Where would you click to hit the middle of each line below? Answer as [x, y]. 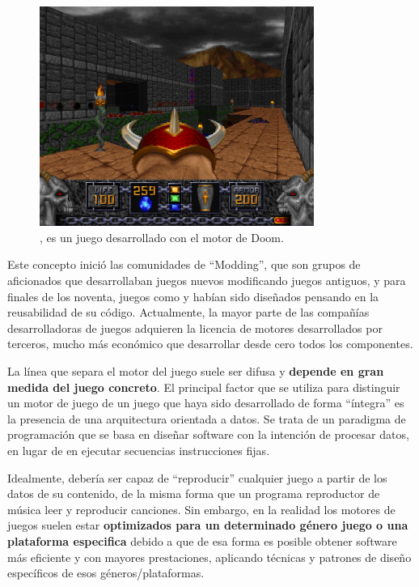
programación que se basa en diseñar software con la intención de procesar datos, [208, 434]
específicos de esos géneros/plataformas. [106, 573]
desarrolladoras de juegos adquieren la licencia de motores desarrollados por [195, 328]
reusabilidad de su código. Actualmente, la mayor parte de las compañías [188, 312]
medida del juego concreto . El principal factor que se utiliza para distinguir [204, 387]
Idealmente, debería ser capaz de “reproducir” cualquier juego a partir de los [197, 477]
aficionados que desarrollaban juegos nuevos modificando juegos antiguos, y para [207, 281]
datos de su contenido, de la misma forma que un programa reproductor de [194, 493]
